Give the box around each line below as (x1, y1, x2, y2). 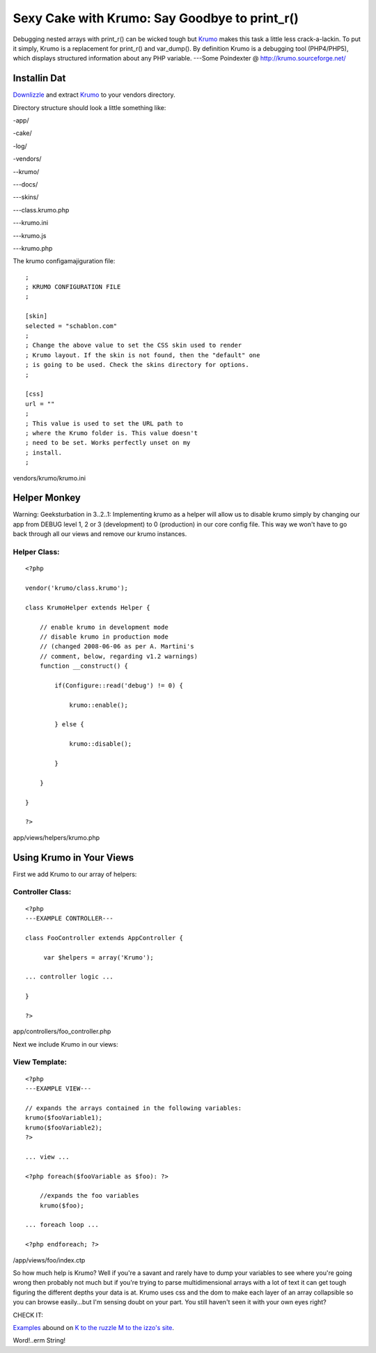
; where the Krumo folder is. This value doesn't (25, 429, 198, 437)
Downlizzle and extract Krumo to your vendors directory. (13, 91, 175, 99)
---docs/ (13, 180, 38, 188)
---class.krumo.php (13, 205, 70, 214)
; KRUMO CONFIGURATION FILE (25, 283, 121, 291)
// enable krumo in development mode (39, 623, 169, 631)
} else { (54, 721, 84, 728)
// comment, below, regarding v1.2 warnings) (39, 652, 198, 660)
